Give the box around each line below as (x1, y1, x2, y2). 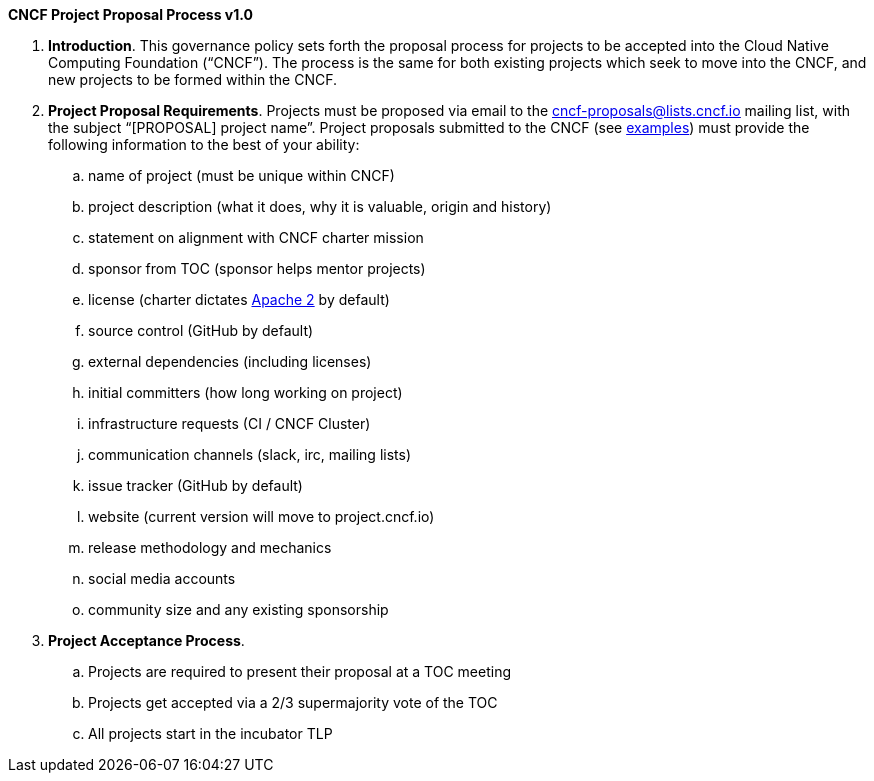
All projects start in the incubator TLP (88, 725, 333, 742)
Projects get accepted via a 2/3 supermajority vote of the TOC (88, 694, 498, 711)
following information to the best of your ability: (48, 136, 360, 153)
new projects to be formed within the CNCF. (48, 71, 338, 88)
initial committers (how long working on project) (88, 384, 403, 401)
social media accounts (88, 570, 236, 587)
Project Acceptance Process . (48, 632, 245, 649)
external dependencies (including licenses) (88, 353, 372, 370)
